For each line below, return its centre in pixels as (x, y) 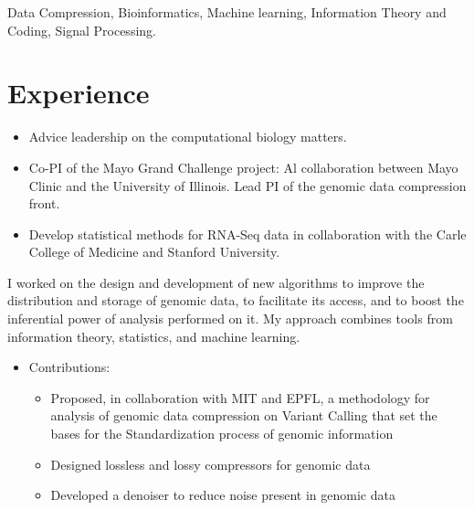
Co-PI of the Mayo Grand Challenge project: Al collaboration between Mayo (243, 167)
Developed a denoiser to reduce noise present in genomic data (223, 495)
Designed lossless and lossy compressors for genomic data (211, 464)
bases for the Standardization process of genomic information (222, 434)
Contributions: (69, 367)
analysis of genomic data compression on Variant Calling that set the (244, 415)
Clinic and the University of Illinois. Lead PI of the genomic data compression (248, 185)
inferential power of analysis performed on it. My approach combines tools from (230, 319)
